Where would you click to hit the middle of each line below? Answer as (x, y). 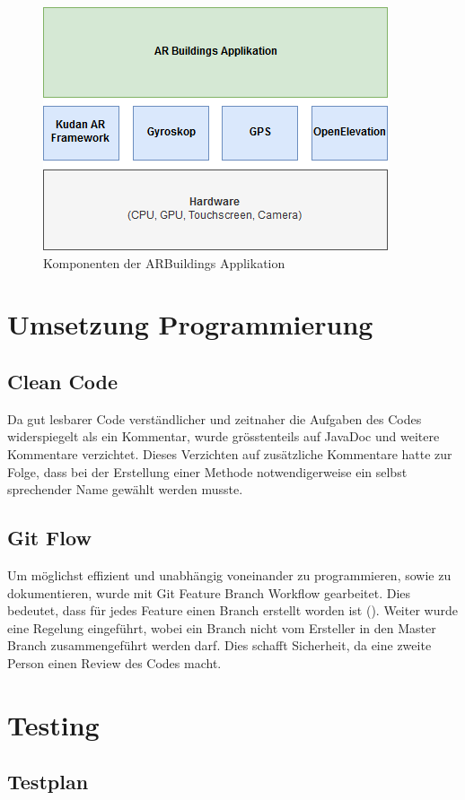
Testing (53, 724)
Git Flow (49, 538)
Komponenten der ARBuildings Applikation (164, 262)
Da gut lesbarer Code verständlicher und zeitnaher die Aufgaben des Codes (215, 418)
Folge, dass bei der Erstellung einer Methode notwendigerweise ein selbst (207, 471)
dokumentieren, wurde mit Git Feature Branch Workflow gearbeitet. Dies (209, 592)
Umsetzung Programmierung (190, 324)
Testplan (48, 782)
